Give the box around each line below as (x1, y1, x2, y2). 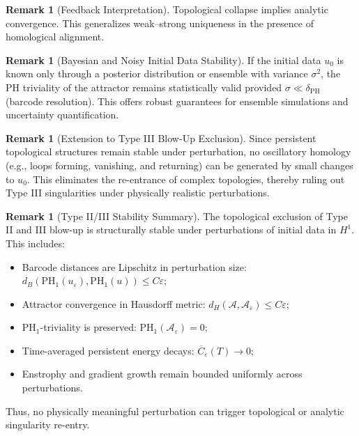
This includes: (6, 235, 65, 250)
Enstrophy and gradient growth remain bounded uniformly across (22, 366, 303, 381)
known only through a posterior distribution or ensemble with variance (6, 66, 308, 81)
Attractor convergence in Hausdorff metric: (22, 296, 206, 311)
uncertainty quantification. (6, 107, 119, 122)
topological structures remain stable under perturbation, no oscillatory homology (6, 144, 351, 159)
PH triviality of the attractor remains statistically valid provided (6, 79, 282, 94)
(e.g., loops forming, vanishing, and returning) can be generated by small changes (6, 157, 353, 172)
